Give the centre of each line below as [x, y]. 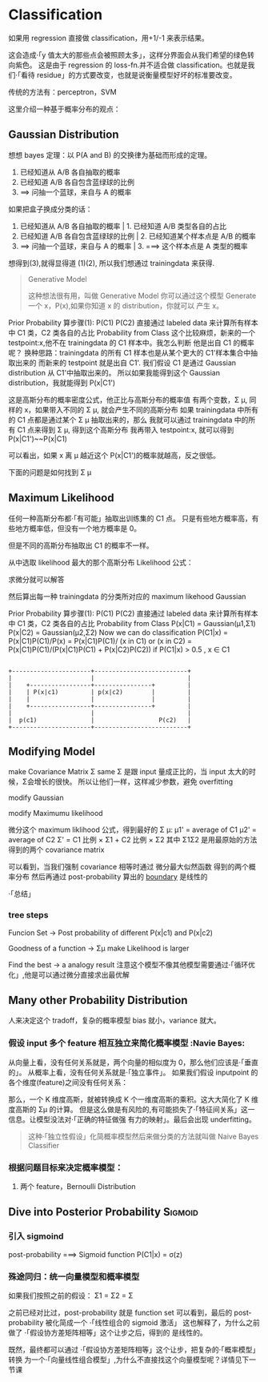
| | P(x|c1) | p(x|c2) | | [100, 692]
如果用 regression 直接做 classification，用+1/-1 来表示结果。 [109, 38]
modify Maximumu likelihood [56, 814]
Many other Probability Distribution [98, 1000]
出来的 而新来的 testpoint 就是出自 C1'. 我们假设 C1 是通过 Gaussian [126, 363]
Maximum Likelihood [61, 498]
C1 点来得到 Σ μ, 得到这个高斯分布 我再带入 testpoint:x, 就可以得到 [126, 429]
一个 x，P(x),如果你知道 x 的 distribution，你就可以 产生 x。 [126, 305]
